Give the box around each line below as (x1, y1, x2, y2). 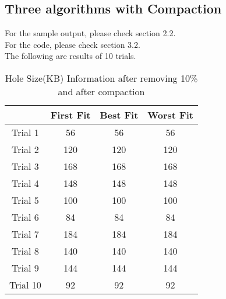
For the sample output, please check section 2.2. (5, 27, 176, 39)
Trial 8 (12, 244, 39, 258)
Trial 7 (12, 227, 39, 241)
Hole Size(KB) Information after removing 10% (5, 71, 198, 85)
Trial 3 (12, 159, 39, 173)
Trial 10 (9, 277, 41, 291)
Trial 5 (12, 193, 39, 207)
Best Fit (100, 107, 139, 121)
